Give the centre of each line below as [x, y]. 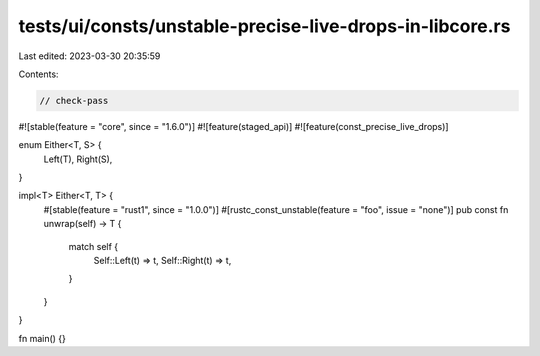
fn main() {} [42, 338]
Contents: [38, 74]
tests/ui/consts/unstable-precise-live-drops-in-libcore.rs [264, 26]
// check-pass [74, 100]
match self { [93, 246]
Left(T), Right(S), [78, 159]
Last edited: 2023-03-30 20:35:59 [89, 56]
